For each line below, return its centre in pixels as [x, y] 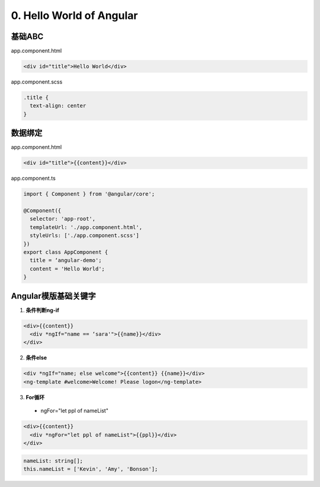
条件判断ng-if [42, 310]
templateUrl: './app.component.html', [86, 227]
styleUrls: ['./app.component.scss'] [84, 235]
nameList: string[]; [53, 461]
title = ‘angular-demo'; [66, 260]
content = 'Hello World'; [67, 269]
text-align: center [58, 106]
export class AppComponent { [66, 252]
